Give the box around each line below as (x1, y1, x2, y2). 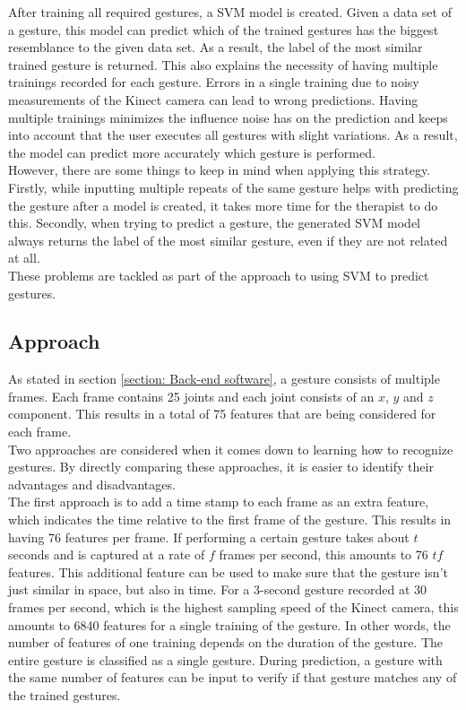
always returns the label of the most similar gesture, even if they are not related (8, 230, 448, 249)
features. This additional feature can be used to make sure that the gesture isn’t (8, 562, 448, 581)
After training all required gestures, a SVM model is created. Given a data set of (8, 3, 452, 21)
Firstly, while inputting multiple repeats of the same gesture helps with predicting (8, 177, 459, 196)
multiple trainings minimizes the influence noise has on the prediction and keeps (8, 108, 448, 126)
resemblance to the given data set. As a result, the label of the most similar (8, 38, 423, 56)
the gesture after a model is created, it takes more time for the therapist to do (8, 195, 438, 214)
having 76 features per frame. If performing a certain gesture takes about (8, 527, 410, 546)
